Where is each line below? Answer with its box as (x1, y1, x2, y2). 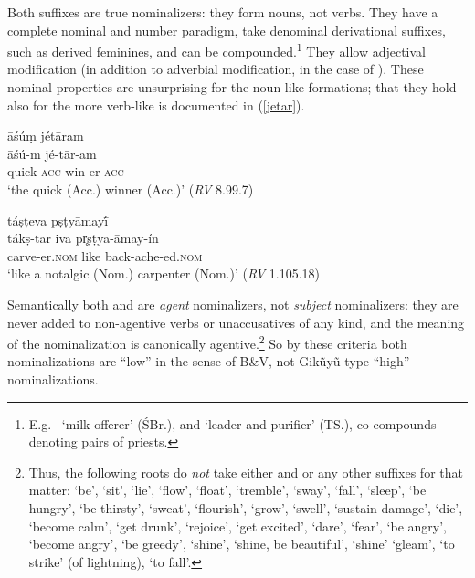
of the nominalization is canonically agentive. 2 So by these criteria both (7, 331, 407, 352)
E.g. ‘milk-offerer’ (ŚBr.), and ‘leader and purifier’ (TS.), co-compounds (28, 414, 437, 433)
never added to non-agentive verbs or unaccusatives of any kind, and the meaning (7, 312, 465, 331)
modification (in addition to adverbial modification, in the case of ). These (7, 59, 424, 79)
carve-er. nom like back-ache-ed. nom (7, 246, 203, 265)
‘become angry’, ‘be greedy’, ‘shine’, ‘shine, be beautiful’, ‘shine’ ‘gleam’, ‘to (28, 534, 455, 553)
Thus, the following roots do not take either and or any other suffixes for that (28, 462, 463, 481)
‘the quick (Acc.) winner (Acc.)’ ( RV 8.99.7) (7, 180, 254, 198)
